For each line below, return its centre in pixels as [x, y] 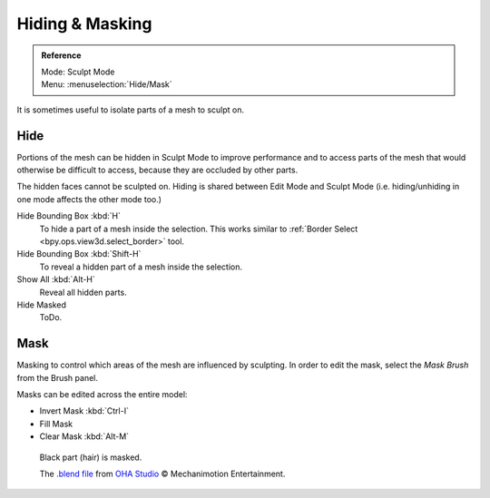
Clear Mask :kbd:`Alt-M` [84, 436]
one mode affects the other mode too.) [89, 199]
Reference [61, 55]
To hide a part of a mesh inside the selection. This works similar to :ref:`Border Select [199, 229]
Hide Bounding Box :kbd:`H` [69, 216]
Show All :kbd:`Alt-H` [56, 279]
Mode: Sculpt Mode [78, 72]
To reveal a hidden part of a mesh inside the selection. [141, 267]
